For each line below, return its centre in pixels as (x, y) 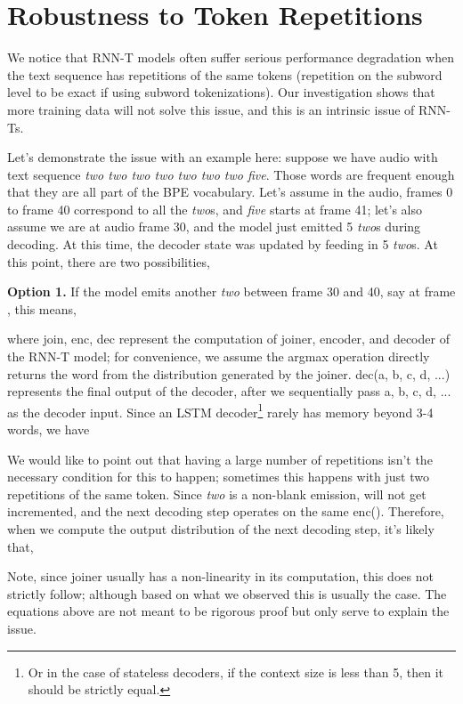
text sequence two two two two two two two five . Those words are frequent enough (231, 174)
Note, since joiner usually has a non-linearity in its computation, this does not (220, 576)
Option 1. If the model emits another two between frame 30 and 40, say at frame (231, 291)
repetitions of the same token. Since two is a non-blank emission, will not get (217, 494)
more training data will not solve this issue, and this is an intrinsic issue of (211, 109)
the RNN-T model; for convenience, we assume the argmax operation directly (219, 356)
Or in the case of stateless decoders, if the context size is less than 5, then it (236, 672)
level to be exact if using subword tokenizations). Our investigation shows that (221, 92)
